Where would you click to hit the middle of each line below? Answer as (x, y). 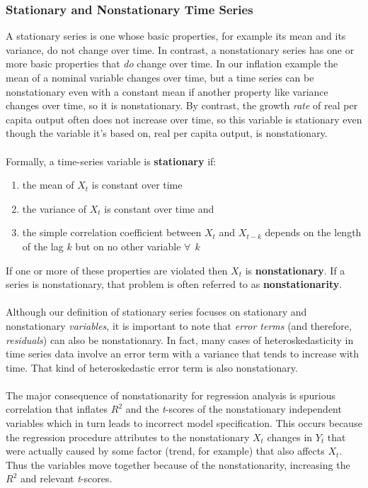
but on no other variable (128, 246)
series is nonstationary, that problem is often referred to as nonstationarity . (174, 284)
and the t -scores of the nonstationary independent (234, 409)
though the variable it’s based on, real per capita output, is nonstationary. (167, 133)
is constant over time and (159, 208)
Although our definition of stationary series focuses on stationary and (156, 312)
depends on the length (313, 232)
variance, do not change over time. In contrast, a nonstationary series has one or (180, 49)
